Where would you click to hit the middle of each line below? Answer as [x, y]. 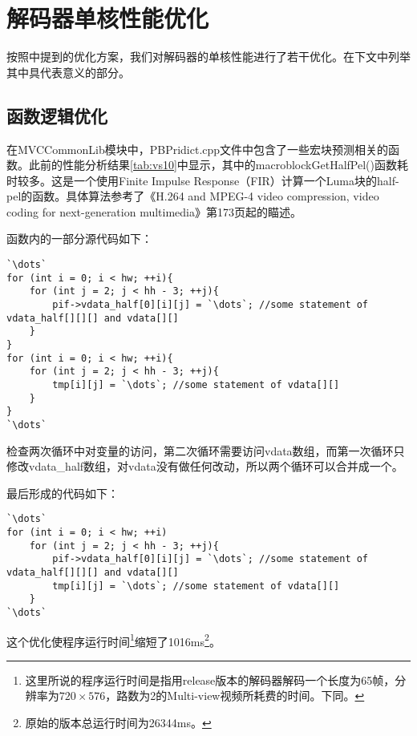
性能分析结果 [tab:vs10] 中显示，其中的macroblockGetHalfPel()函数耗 [235, 165]
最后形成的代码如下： [63, 493]
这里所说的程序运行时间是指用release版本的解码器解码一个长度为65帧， [210, 679]
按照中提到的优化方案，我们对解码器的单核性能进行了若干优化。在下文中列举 [208, 57]
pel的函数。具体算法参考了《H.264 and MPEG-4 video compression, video [193, 196]
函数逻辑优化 [57, 115]
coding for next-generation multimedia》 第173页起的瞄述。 [154, 211]
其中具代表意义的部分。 [68, 72]
